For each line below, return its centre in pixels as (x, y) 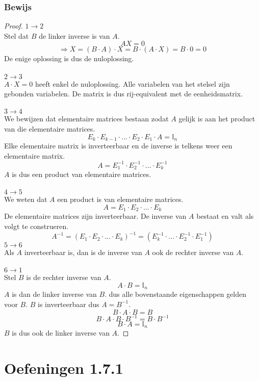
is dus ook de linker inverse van (61, 333)
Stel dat (17, 35)
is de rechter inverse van (64, 277)
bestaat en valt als (225, 216)
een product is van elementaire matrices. (120, 199)
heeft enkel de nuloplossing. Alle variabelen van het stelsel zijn (132, 83)
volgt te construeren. (36, 226)
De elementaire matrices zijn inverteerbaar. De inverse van (95, 216)
